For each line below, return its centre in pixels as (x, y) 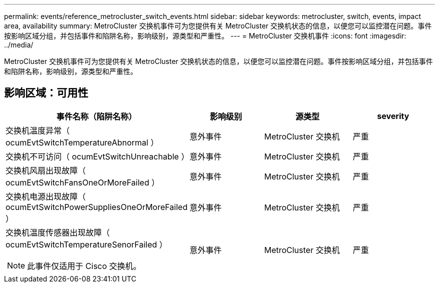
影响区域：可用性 (46, 93)
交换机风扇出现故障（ (46, 170)
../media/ (19, 45)
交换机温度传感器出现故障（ (58, 232)
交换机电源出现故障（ (46, 196)
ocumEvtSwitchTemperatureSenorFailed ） (86, 244)
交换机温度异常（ (38, 130)
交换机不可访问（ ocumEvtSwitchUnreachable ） (97, 156)
